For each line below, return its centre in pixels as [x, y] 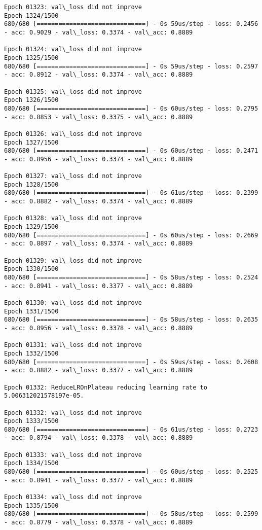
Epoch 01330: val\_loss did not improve [73, 303]
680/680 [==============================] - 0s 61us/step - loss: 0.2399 [131, 193]
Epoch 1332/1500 [31, 353]
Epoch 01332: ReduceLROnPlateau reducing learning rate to [106, 387]
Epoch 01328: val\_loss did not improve [73, 218]
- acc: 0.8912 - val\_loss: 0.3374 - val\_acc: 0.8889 [99, 75]
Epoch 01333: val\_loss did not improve [73, 455]
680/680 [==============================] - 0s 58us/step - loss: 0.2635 [131, 320]
